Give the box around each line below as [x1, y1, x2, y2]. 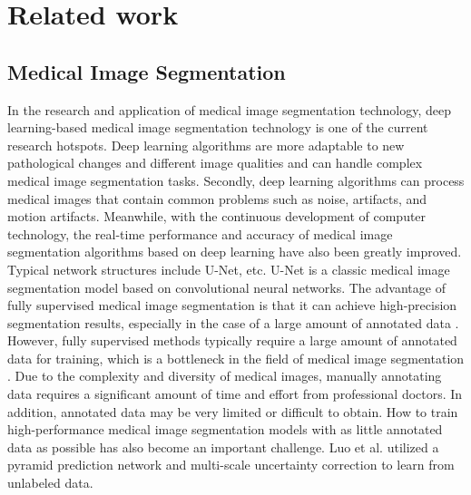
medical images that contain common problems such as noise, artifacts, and [7, 189, 427, 208]
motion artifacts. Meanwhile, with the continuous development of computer [7, 207, 427, 226]
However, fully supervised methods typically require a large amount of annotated [7, 331, 457, 350]
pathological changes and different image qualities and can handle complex [7, 153, 423, 172]
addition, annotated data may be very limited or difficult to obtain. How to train [7, 402, 458, 421]
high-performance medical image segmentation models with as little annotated [7, 420, 443, 439]
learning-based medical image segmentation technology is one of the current [7, 118, 428, 137]
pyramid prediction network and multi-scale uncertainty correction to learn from [7, 455, 455, 474]
